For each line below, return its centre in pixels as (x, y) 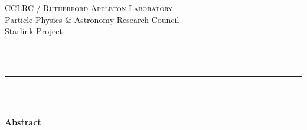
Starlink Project (34, 31)
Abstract (23, 122)
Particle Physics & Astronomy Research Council (92, 19)
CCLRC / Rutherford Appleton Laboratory (89, 8)
